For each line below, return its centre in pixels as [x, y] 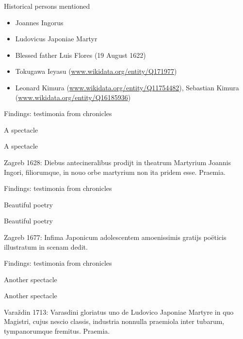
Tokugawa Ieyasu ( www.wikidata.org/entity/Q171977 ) [96, 71]
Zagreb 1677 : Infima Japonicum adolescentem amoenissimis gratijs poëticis [115, 237]
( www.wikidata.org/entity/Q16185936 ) [73, 97]
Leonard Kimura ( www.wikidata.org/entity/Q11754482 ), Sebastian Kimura [127, 87]
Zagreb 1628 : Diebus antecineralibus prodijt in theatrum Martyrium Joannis [117, 162]
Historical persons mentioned [47, 6]
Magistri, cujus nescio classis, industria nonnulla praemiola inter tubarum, [114, 321]
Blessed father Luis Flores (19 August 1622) [81, 55]
